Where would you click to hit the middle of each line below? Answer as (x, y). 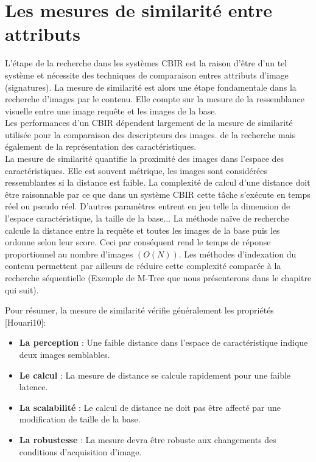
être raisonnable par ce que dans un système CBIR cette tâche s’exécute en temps (158, 194)
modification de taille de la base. (80, 419)
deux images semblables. (65, 354)
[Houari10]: (26, 322)
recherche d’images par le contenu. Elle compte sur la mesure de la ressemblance (155, 99)
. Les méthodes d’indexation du (237, 254)
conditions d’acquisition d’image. (80, 451)
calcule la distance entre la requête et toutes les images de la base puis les (142, 230)
